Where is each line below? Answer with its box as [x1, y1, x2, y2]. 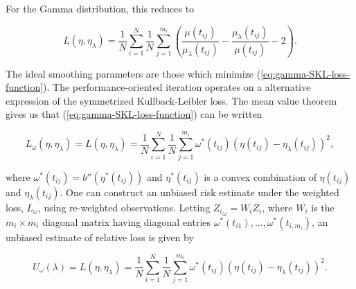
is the [311, 200, 335, 214]
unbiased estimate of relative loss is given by [6, 229, 194, 244]
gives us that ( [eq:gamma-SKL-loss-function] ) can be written [6, 107, 262, 121]
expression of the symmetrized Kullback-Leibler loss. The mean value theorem [6, 93, 337, 107]
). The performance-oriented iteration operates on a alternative [43, 80, 311, 94]
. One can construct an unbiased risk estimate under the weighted [60, 184, 339, 199]
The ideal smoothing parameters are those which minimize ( [6, 66, 261, 80]
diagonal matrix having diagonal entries [42, 214, 211, 229]
